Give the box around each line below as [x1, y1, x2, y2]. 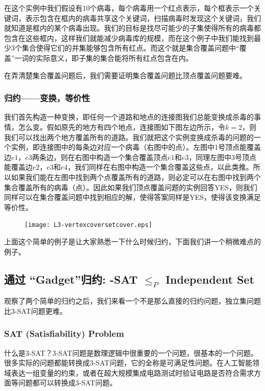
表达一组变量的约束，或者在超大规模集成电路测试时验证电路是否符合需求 [11, 367, 254, 378]
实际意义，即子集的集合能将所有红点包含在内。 [36, 52, 193, 63]
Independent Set [165, 271, 254, 287]
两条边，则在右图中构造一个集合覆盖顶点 [32, 151, 168, 162]
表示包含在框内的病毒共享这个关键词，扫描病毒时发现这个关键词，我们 [25, 12, 261, 23]
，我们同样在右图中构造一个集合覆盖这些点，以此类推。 [67, 162, 253, 172]
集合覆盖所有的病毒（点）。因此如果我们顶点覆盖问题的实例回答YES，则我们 [4, 181, 257, 192]
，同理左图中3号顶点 [189, 151, 257, 162]
